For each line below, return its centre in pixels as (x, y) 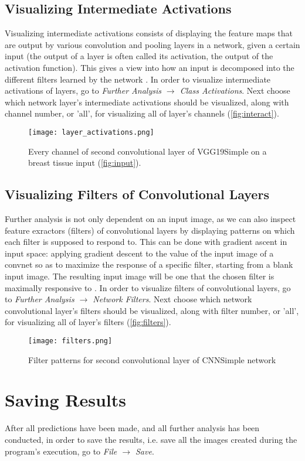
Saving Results (65, 400)
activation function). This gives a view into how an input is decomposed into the (150, 67)
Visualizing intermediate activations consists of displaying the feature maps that (149, 33)
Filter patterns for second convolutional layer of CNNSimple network (152, 359)
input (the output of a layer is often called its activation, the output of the (139, 56)
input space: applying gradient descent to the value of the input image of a (139, 253)
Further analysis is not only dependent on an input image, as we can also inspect (150, 218)
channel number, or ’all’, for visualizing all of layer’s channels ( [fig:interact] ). (142, 113)
